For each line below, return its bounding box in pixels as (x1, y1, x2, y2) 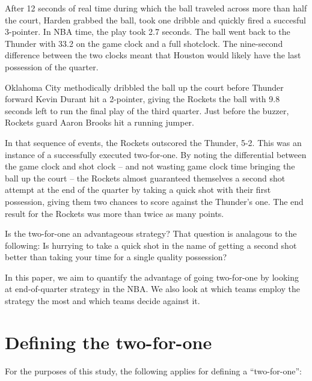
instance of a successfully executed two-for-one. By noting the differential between (5, 148, 307, 160)
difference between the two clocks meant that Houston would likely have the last (5, 49, 301, 61)
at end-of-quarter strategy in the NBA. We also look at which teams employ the (5, 282, 300, 295)
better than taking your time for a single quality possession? (5, 251, 227, 263)
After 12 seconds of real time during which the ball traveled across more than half (5, 2, 307, 14)
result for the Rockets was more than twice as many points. (5, 207, 224, 219)
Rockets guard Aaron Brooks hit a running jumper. (5, 116, 194, 129)
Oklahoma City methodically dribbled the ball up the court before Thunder (5, 81, 284, 93)
